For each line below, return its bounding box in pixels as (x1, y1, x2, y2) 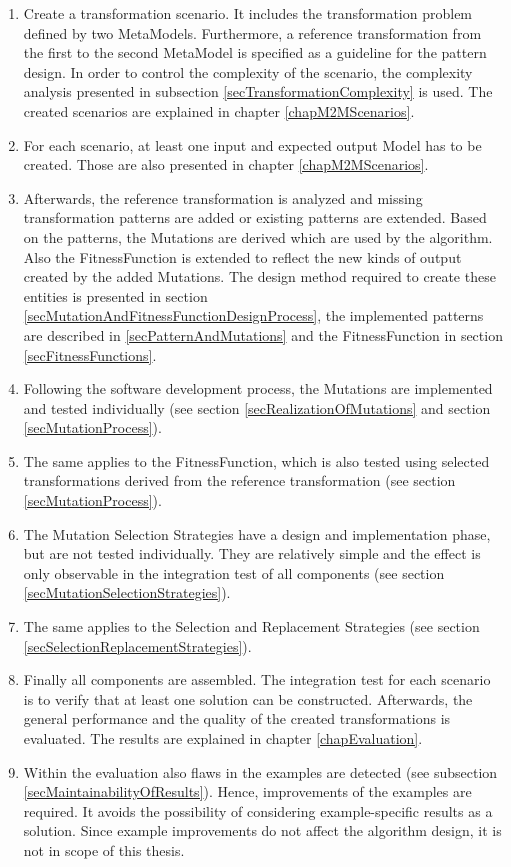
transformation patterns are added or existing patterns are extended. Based (23, 207, 487, 228)
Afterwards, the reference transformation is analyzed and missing (23, 187, 423, 208)
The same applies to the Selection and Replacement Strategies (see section (23, 616, 480, 637)
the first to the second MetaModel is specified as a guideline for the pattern (23, 42, 487, 63)
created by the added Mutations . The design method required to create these (23, 266, 496, 287)
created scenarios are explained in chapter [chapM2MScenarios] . (23, 100, 415, 121)
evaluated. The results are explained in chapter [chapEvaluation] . (23, 728, 423, 748)
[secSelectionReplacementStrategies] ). (23, 635, 252, 656)
